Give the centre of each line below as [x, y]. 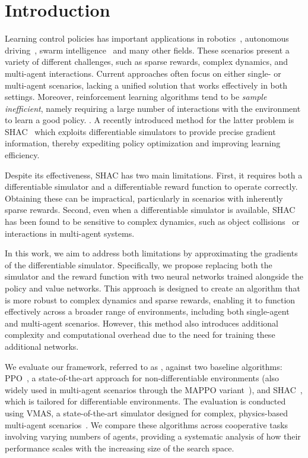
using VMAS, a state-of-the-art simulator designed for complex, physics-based [147, 412]
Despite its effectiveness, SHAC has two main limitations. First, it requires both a [154, 175]
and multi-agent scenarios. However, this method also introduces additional [142, 323]
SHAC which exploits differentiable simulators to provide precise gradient [140, 131]
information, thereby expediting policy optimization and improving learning [143, 143]
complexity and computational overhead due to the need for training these [140, 335]
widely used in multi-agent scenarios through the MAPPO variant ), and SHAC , [154, 389]
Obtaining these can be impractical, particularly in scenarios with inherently [144, 198]
